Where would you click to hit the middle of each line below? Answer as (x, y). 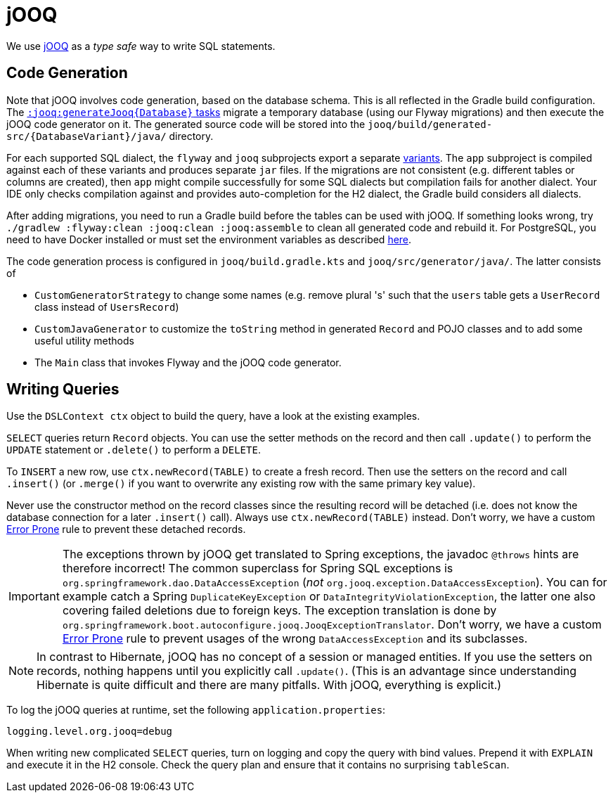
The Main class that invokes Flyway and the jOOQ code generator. (188, 362)
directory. (191, 136)
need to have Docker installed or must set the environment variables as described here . (209, 239)
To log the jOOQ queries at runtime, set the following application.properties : (196, 710)
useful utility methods (84, 340)
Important (34, 597)
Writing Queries (63, 390)
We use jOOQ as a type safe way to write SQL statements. (141, 46)
